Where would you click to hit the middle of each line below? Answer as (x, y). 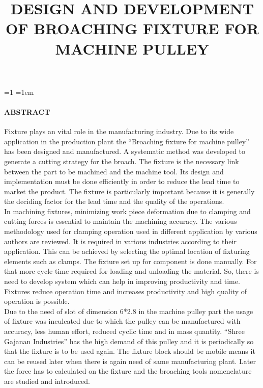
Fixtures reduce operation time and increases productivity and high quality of (126, 291)
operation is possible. (37, 301)
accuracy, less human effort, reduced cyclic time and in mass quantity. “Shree (124, 331)
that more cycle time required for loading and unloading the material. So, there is (131, 271)
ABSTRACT (27, 111)
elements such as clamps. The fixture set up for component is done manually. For (130, 261)
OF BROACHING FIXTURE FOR (132, 28)
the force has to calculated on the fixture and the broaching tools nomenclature (128, 371)
